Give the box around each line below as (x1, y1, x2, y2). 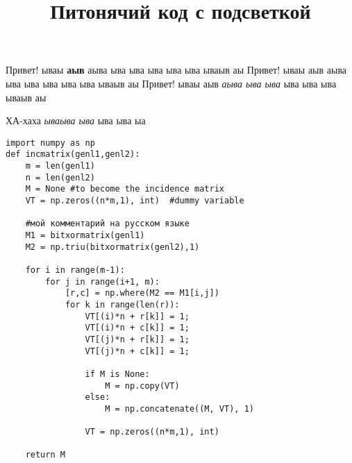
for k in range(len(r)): (65, 299, 180, 310)
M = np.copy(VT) (105, 380, 180, 391)
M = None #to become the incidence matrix (25, 184, 224, 194)
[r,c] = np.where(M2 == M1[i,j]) (65, 288, 219, 298)
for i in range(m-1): (25, 264, 125, 275)
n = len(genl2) (25, 172, 95, 183)
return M (25, 450, 65, 460)
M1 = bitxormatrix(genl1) (25, 230, 145, 240)
